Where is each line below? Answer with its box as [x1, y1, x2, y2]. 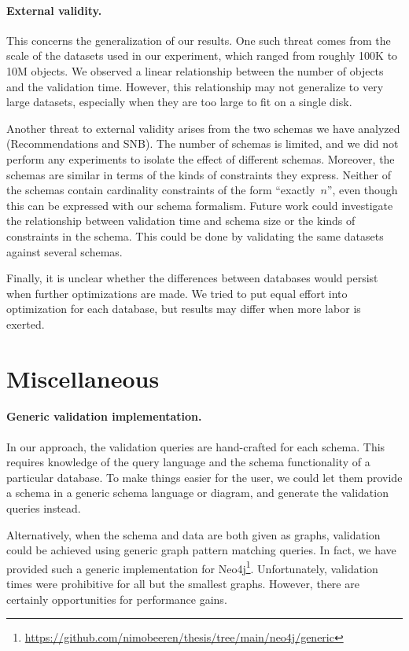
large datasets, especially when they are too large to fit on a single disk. [6, 94, 352, 110]
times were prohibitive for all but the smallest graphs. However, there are [6, 576, 359, 592]
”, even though [326, 182, 398, 198]
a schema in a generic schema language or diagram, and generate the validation [6, 484, 389, 501]
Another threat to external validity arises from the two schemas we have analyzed [6, 120, 400, 136]
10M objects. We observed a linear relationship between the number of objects [6, 62, 384, 79]
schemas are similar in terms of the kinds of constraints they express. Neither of [6, 166, 391, 182]
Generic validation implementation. [6, 408, 202, 425]
